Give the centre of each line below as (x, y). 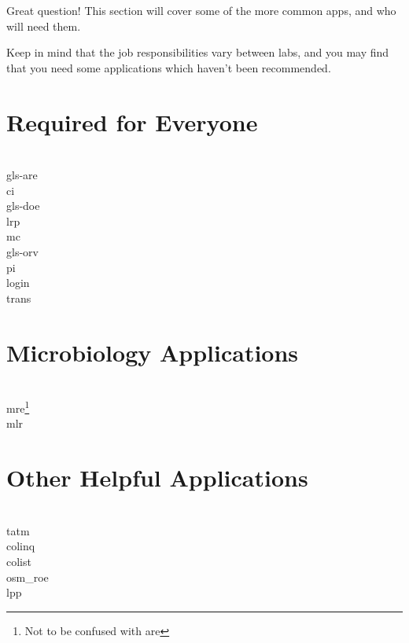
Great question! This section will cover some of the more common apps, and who (201, 10)
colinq (21, 546)
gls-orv (22, 252)
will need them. (44, 26)
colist (19, 561)
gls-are (22, 175)
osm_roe (28, 577)
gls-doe (23, 206)
